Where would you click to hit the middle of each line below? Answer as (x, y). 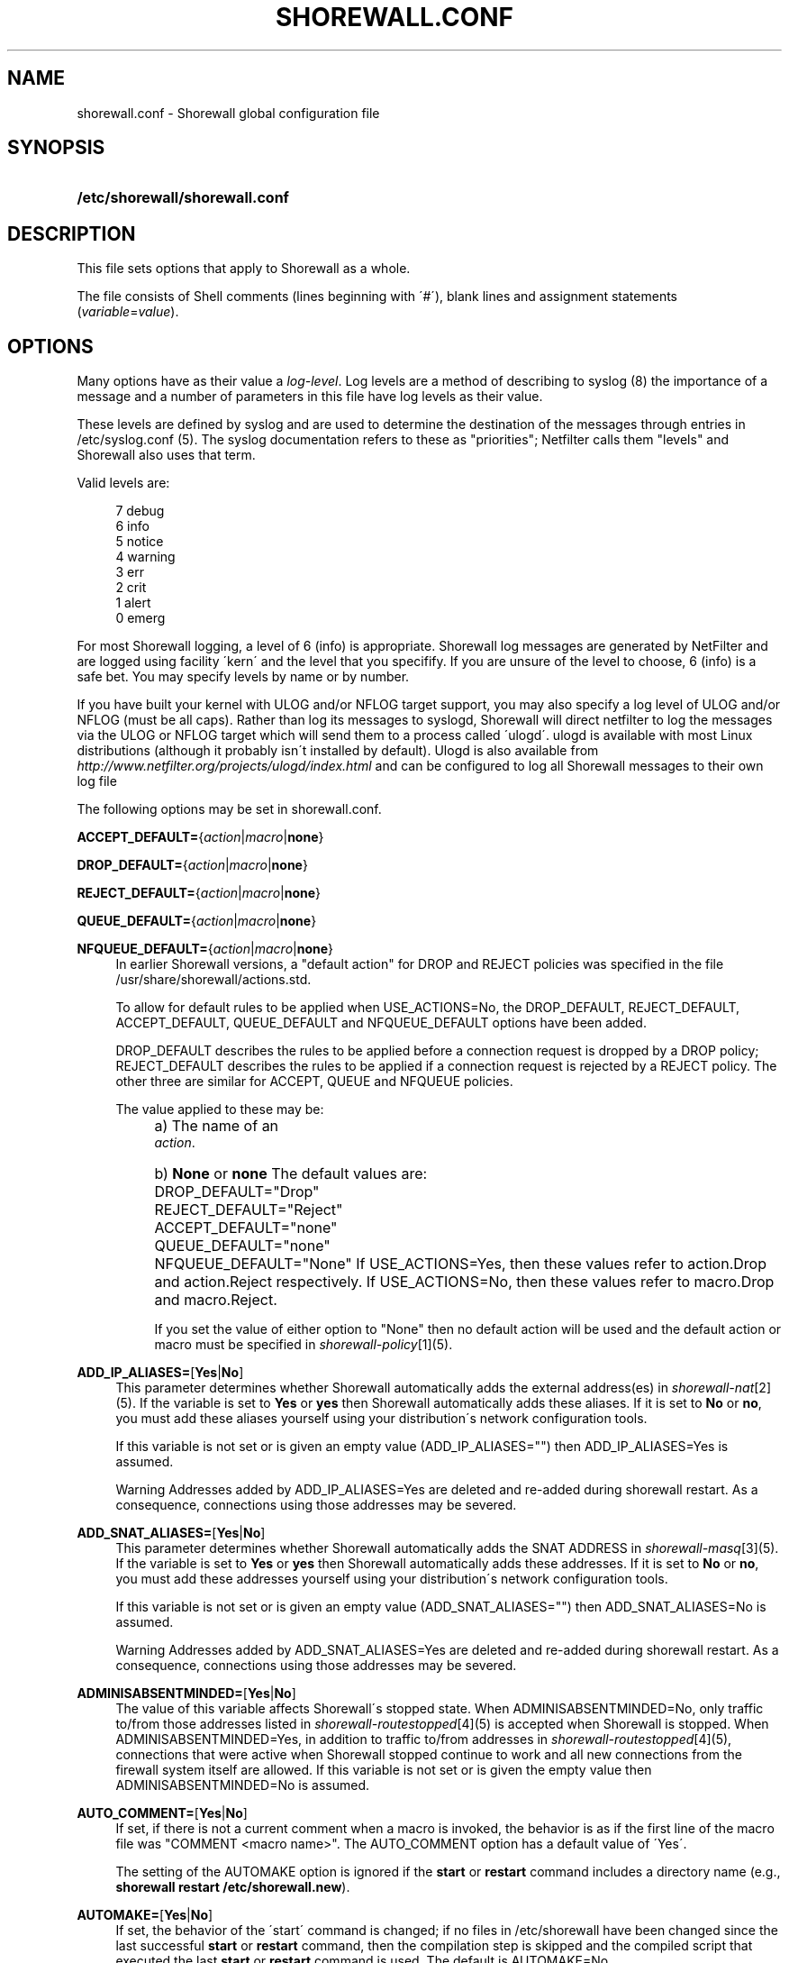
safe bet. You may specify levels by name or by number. (243, 677)
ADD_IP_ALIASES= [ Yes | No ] (160, 1373)
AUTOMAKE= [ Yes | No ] (145, 1915)
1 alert (133, 603)
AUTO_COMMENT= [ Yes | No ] (162, 1813)
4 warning (145, 557)
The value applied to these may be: (220, 1109)
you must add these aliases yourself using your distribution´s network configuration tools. (381, 1419)
